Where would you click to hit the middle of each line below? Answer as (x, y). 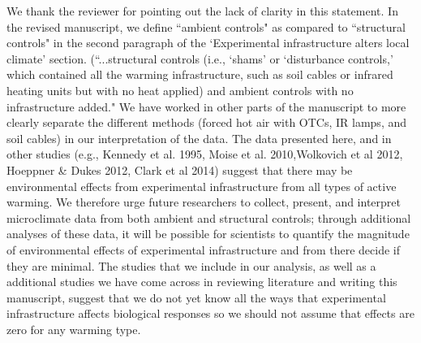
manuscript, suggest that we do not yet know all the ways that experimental (196, 297)
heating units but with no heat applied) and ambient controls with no (180, 90)
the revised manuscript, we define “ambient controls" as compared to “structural (206, 26)
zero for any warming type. (74, 329)
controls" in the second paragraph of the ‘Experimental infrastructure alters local (208, 43)
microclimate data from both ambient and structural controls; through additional (209, 217)
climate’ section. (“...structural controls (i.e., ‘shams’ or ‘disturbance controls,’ (200, 58)
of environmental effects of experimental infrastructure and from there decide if (203, 249)
